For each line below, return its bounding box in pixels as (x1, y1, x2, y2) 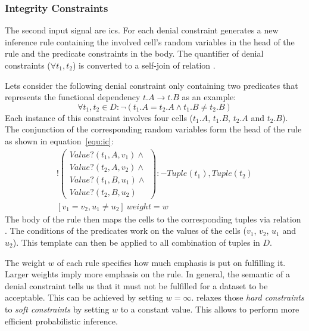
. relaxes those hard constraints (191, 291, 304, 304)
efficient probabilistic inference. (5, 314, 118, 327)
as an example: (182, 91, 236, 103)
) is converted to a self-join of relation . (72, 59, 216, 71)
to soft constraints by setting (5, 302, 110, 315)
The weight (5, 256, 46, 268)
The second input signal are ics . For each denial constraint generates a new (5, 24, 279, 36)
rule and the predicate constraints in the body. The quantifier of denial (5, 47, 264, 60)
